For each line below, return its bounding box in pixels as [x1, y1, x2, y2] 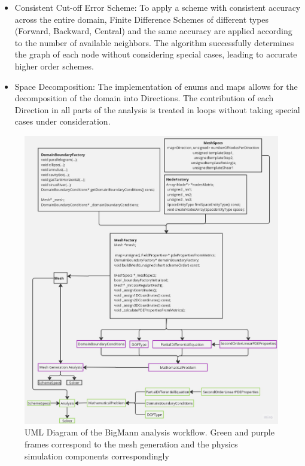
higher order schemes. [14, 59, 94, 72]
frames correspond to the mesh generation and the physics [25, 437, 238, 450]
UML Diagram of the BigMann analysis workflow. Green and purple [25, 426, 274, 438]
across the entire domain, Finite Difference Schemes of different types [14, 13, 269, 25]
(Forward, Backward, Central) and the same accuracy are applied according [14, 25, 292, 37]
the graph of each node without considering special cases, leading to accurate [14, 48, 297, 60]
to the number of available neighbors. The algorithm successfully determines [14, 36, 294, 49]
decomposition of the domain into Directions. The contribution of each [14, 92, 274, 104]
